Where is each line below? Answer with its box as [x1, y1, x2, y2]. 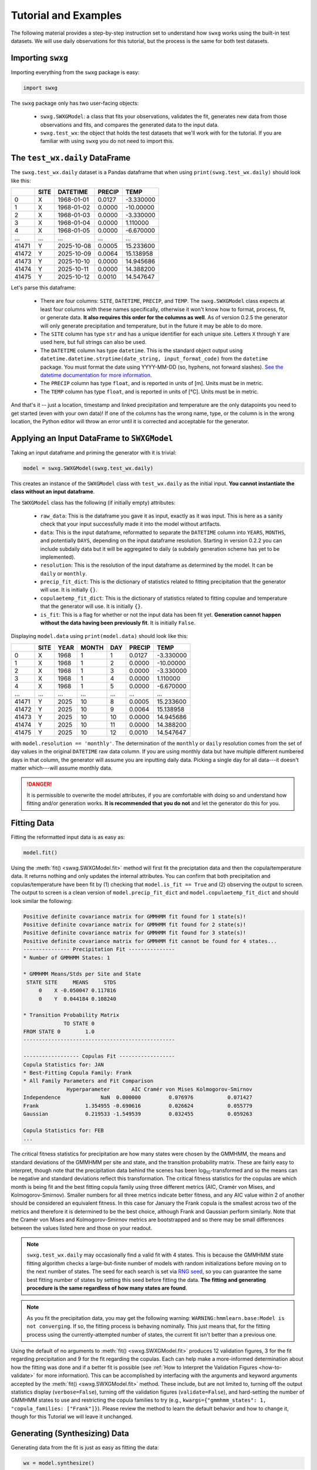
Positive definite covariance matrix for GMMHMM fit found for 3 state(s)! [23, 930, 247, 936]
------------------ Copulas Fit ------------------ [23, 1053, 176, 1060]
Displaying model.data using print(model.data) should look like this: [11, 633, 188, 640]
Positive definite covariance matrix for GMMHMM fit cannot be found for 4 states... [23, 938, 277, 944]
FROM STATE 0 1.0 [23, 1028, 95, 1035]
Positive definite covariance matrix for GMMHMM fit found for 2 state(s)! [23, 921, 247, 928]
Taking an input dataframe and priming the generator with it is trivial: [11, 449, 177, 456]
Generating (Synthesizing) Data [11, 1428, 129, 1438]
